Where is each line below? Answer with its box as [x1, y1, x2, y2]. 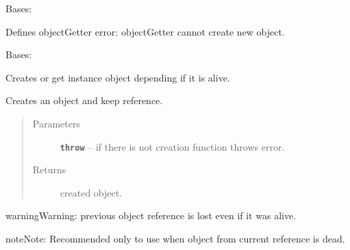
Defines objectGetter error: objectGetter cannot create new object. [5, 24, 285, 38]
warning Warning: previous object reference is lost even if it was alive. [5, 208, 297, 223]
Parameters [32, 116, 80, 130]
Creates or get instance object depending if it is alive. [5, 70, 230, 84]
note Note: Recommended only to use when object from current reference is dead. [5, 232, 345, 245]
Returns [32, 162, 66, 177]
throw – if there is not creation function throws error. [60, 139, 285, 153]
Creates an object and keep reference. [5, 93, 163, 108]
